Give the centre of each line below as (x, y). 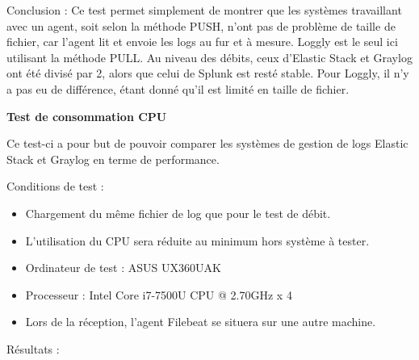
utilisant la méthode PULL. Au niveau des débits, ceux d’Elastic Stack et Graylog (209, 57)
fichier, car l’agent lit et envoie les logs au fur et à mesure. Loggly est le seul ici (202, 42)
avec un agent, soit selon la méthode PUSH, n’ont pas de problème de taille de (201, 25)
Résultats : (33, 348)
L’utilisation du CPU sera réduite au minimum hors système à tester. (197, 240)
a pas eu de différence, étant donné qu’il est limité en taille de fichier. (178, 88)
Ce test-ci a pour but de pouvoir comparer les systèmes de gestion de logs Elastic (207, 143)
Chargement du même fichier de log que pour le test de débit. (178, 213)
